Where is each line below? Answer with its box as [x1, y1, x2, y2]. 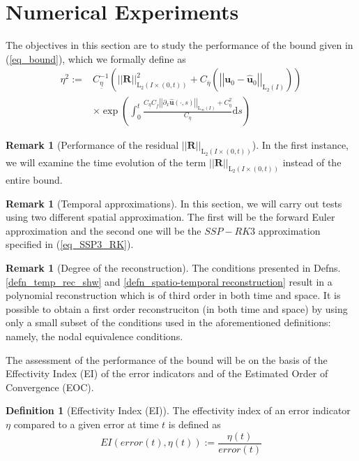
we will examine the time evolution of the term [6, 155, 206, 170]
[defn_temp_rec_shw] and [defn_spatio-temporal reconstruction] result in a [6, 274, 333, 288]
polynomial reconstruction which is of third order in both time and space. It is [6, 288, 341, 302]
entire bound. [6, 173, 63, 187]
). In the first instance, [252, 138, 349, 152]
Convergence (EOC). [6, 379, 94, 394]
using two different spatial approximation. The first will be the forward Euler [6, 210, 335, 224]
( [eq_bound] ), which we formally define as [6, 51, 186, 66]
